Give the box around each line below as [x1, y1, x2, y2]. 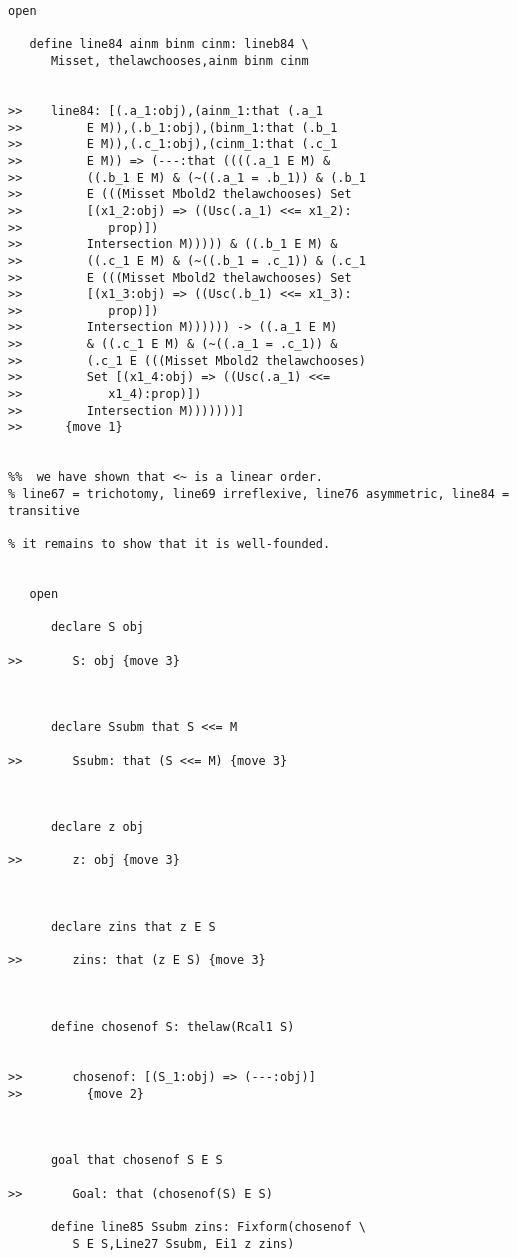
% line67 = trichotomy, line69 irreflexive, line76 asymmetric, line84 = [8, 487, 510, 502]
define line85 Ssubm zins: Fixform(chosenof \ [50, 1219, 366, 1234]
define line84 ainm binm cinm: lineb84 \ [29, 37, 309, 52]
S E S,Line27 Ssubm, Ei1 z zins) [72, 1236, 295, 1251]
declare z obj [50, 820, 145, 835]
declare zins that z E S [50, 920, 216, 935]
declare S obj [50, 620, 145, 635]
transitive [8, 503, 80, 518]
